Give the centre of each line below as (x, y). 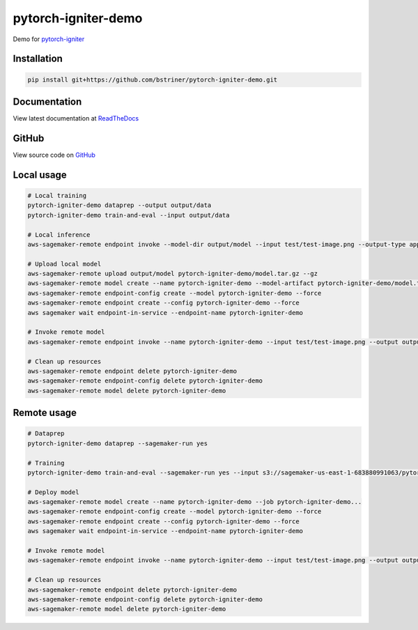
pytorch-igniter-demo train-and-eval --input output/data (129, 215)
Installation (38, 59)
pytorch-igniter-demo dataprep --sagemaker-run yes (118, 443)
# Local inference (59, 235)
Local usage (40, 175)
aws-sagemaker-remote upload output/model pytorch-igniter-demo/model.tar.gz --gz (173, 274)
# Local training (57, 195)
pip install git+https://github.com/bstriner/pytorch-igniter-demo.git (153, 79)
